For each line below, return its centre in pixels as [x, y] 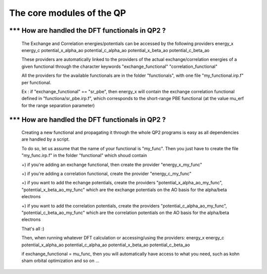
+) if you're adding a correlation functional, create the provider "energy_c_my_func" [107, 174]
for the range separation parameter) [58, 105]
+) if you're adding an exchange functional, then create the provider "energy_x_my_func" [112, 164]
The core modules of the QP [67, 13]
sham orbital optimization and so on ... [61, 261]
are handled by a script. [46, 139]
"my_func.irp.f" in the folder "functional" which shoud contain [84, 156]
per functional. [36, 82]
